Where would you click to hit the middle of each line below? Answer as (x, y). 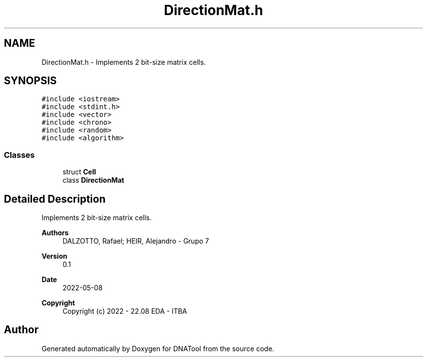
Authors (55, 233)
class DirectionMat (93, 180)
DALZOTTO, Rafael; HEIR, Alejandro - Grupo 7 (136, 241)
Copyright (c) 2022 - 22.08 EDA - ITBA (125, 311)
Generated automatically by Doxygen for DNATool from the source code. (158, 348)
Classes (19, 155)
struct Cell (79, 172)
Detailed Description (55, 199)
